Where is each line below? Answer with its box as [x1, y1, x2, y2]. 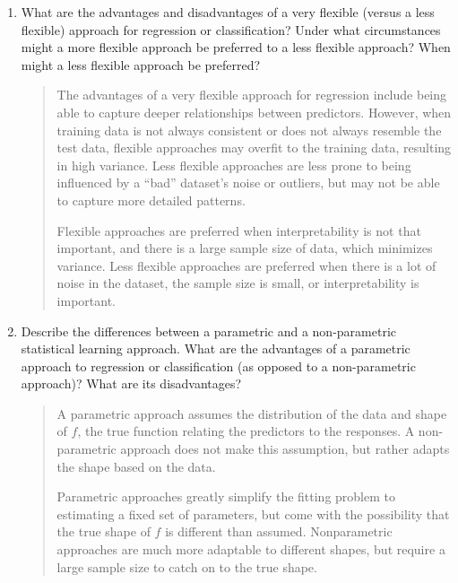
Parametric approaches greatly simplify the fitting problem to [56, 487, 395, 506]
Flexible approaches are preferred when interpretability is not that [56, 221, 421, 239]
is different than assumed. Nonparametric [165, 522, 393, 541]
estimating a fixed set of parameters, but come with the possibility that [56, 504, 450, 523]
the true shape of [56, 522, 151, 541]
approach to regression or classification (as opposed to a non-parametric [21, 356, 416, 375]
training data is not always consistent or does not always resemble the [56, 120, 442, 139]
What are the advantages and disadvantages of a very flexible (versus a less [21, 3, 435, 21]
